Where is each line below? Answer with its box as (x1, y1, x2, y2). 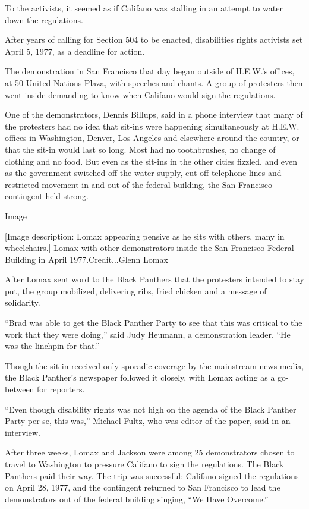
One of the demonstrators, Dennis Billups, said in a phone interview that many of (5, 108, 303, 121)
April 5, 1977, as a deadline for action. (5, 45, 145, 57)
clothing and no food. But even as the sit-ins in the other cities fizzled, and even (5, 155, 298, 167)
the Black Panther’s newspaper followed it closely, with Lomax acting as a (5, 371, 275, 384)
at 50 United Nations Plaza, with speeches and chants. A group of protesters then (5, 76, 303, 89)
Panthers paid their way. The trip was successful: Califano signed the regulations (5, 469, 299, 482)
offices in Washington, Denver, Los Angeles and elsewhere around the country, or (5, 131, 299, 144)
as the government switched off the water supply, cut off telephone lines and (5, 166, 282, 179)
